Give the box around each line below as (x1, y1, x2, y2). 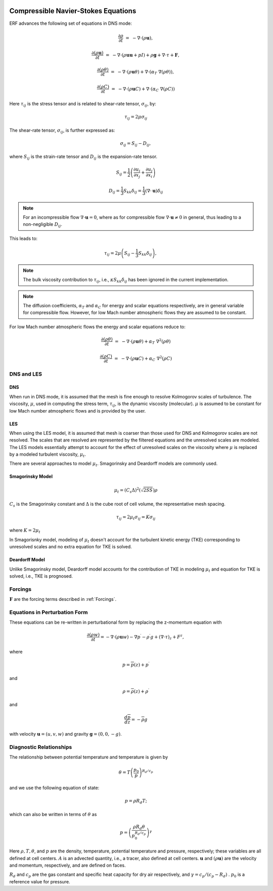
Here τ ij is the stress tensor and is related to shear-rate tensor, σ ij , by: (9, 100, 157, 108)
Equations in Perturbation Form (9, 609, 88, 616)
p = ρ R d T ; (124, 798, 148, 805)
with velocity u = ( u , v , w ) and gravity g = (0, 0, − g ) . (9, 731, 122, 737)
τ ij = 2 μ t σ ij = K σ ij (116, 514, 156, 521)
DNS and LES (9, 370, 42, 377)
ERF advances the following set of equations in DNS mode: (9, 20, 132, 26)
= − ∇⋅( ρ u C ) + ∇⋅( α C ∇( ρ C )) (111, 86, 175, 93)
